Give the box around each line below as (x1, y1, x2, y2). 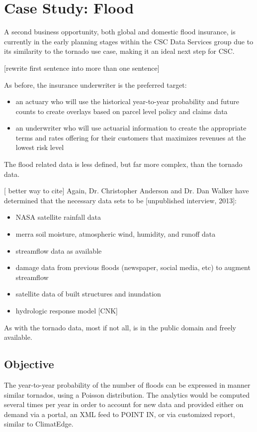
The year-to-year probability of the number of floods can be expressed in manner (4, 379, 251, 390)
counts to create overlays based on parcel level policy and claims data (15, 106, 228, 116)
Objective (4, 356, 54, 372)
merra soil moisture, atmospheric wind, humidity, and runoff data (15, 229, 216, 239)
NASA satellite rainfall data (15, 212, 101, 222)
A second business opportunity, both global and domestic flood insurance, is (4, 26, 236, 37)
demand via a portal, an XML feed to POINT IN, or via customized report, (4, 409, 235, 419)
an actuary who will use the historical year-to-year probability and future (15, 96, 239, 107)
